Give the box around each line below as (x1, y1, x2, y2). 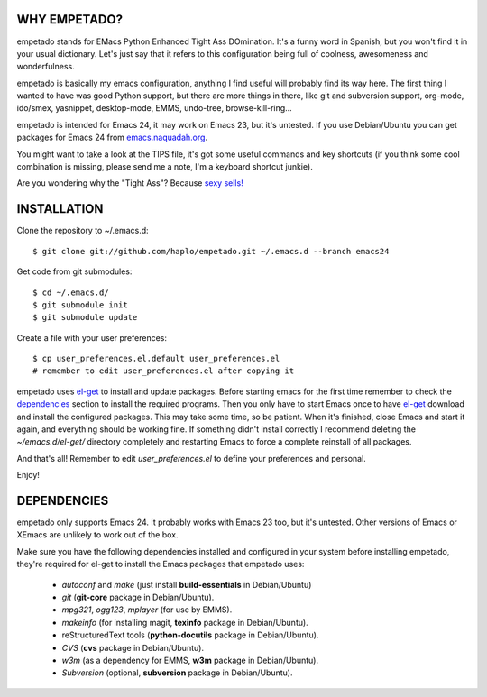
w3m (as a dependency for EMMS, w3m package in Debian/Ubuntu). (61, 655, 319, 665)
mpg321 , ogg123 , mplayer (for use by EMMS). (61, 604, 233, 615)
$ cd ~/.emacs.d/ (32, 287, 109, 298)
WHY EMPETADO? (16, 12, 124, 27)
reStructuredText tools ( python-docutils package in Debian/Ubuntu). (61, 629, 319, 640)
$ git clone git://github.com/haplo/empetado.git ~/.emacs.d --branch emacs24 (32, 246, 390, 256)
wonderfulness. (16, 61, 76, 72)
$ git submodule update (32, 312, 138, 323)
